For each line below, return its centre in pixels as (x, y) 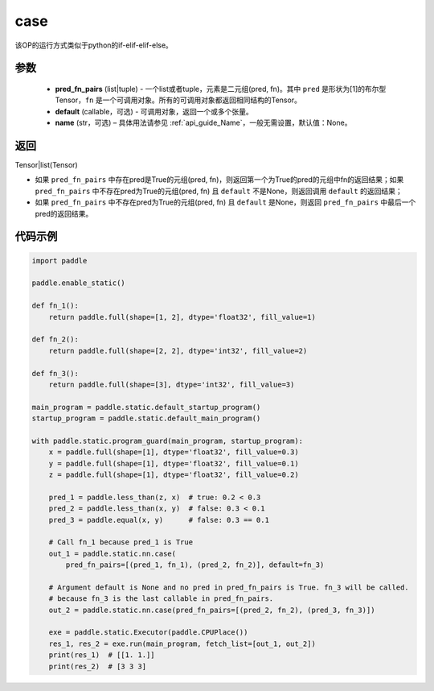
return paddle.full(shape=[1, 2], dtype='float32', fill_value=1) (182, 317)
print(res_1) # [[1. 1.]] (102, 655)
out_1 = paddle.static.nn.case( (113, 553)
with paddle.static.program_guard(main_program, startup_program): (168, 441)
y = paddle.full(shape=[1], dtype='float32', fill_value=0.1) (174, 463)
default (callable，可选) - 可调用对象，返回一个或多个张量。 (154, 111)
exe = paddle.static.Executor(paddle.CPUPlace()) (148, 633)
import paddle (59, 261)
